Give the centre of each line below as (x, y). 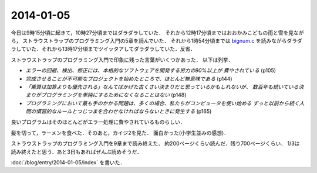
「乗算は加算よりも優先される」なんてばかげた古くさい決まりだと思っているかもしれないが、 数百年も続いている (162, 86)
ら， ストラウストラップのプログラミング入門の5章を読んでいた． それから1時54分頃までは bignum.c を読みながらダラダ (156, 40)
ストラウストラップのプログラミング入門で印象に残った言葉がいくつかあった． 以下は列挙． (122, 60)
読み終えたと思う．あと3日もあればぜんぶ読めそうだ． (77, 151)
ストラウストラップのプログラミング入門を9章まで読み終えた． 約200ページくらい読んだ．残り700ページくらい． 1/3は (155, 144)
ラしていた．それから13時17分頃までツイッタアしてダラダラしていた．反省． (103, 49)
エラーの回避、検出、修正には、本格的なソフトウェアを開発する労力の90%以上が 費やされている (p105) (151, 71)
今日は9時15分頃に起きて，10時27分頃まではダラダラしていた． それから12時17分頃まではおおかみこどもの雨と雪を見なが (158, 33)
